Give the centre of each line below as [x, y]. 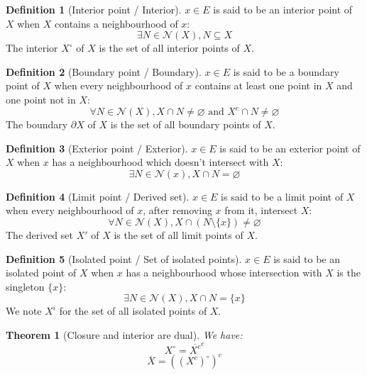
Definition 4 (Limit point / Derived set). [98, 196]
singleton [25, 286]
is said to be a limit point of [282, 196]
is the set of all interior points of [169, 48]
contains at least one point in [258, 85]
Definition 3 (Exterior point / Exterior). [97, 148]
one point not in [41, 99]
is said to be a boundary [286, 71]
